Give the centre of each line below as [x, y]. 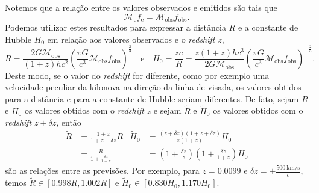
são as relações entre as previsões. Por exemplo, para [102, 170]
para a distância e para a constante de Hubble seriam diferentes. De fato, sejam [152, 98]
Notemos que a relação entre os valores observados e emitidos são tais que [141, 7]
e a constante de [268, 27]
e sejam [167, 110]
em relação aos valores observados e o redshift [131, 39]
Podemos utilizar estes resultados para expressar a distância [115, 27]
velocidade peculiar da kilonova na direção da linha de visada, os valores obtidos [153, 87]
